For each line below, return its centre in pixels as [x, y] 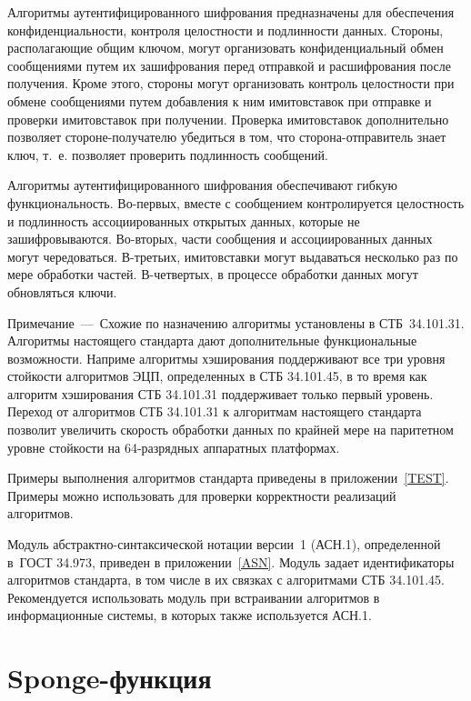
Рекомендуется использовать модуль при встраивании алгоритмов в [194, 597]
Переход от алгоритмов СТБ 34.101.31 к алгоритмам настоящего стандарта [215, 411]
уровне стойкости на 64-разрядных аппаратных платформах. [174, 447]
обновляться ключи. [62, 291]
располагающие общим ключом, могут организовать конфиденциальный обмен [225, 48]
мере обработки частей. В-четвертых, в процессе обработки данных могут [213, 274]
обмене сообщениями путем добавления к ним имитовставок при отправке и [220, 100]
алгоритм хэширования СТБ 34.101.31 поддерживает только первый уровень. [220, 393]
